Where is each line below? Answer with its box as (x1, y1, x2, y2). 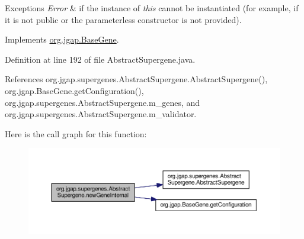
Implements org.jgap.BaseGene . (5, 33, 119, 46)
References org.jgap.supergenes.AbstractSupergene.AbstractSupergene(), (5, 73, 268, 85)
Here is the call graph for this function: (5, 127, 147, 140)
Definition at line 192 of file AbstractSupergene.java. (5, 53, 196, 65)
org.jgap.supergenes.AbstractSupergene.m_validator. (5, 108, 197, 120)
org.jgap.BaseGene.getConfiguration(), (5, 84, 144, 96)
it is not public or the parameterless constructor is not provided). (5, 13, 242, 25)
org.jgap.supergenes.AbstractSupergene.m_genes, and (5, 96, 200, 108)
